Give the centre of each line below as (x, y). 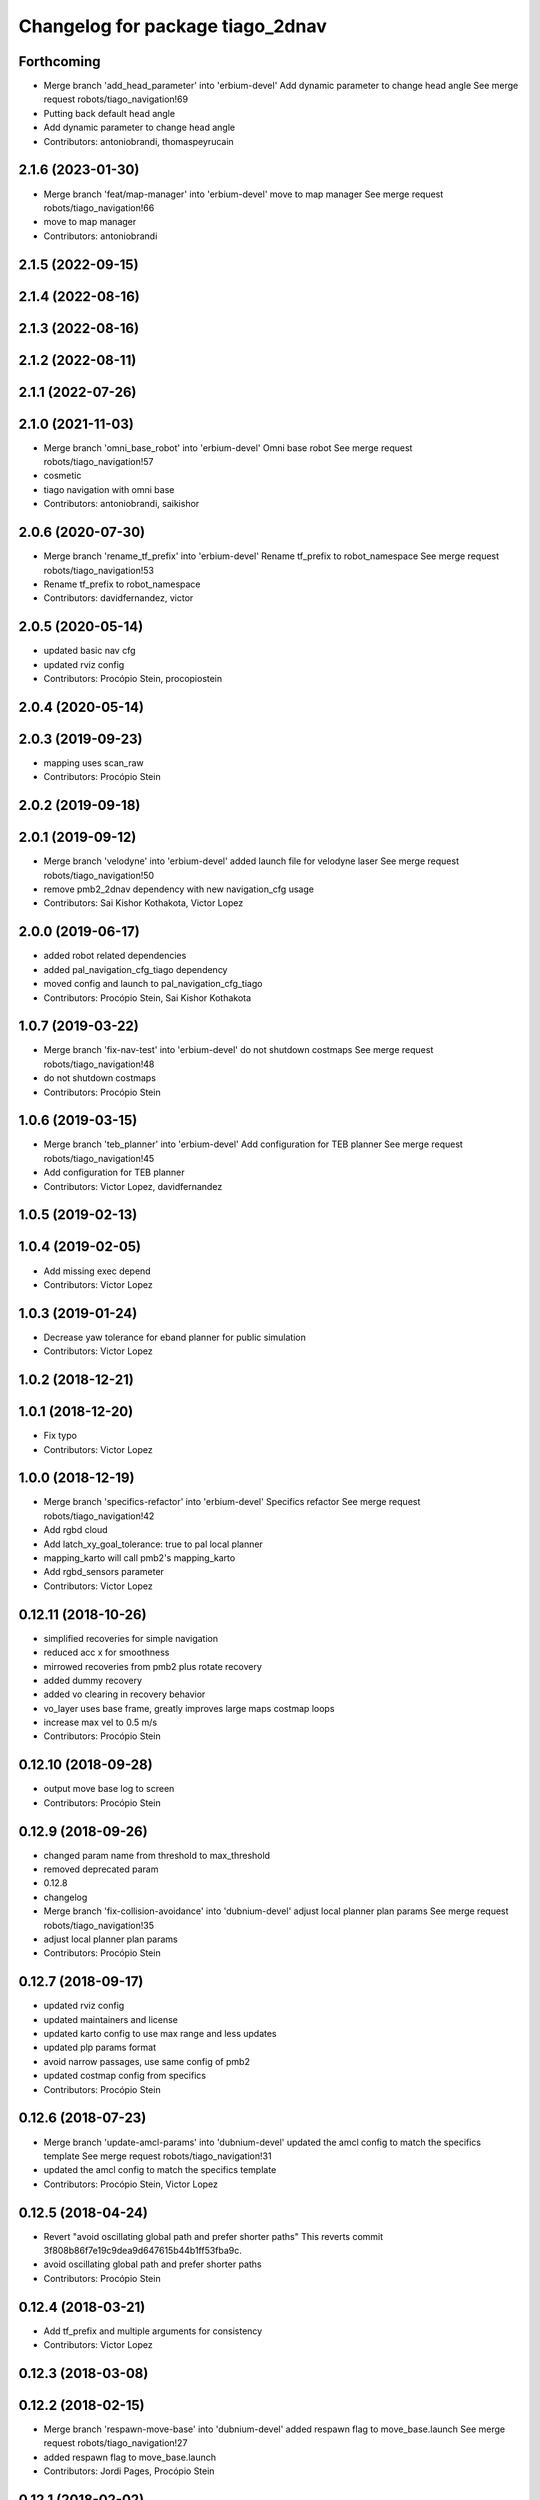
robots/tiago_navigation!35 (99, 1925)
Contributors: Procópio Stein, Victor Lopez (131, 2184)
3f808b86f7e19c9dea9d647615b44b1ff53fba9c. (142, 2251)
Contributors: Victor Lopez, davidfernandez (133, 1186)
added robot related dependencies (115, 956)
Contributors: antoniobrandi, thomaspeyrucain (138, 141)
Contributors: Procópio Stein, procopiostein (133, 679)
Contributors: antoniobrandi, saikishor (121, 504)
